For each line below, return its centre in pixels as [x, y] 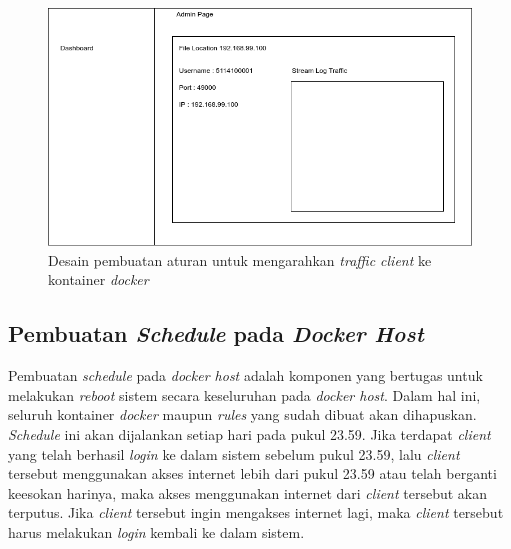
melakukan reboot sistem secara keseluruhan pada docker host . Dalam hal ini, [244, 394]
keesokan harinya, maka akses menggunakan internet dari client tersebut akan [248, 492]
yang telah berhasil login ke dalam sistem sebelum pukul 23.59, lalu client [234, 453]
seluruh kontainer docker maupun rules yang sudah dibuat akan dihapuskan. [242, 414]
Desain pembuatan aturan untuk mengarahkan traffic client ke [240, 259]
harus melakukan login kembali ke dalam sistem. [156, 531]
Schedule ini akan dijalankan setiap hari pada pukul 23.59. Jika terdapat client [249, 434]
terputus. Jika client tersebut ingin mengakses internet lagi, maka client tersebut [256, 512]
